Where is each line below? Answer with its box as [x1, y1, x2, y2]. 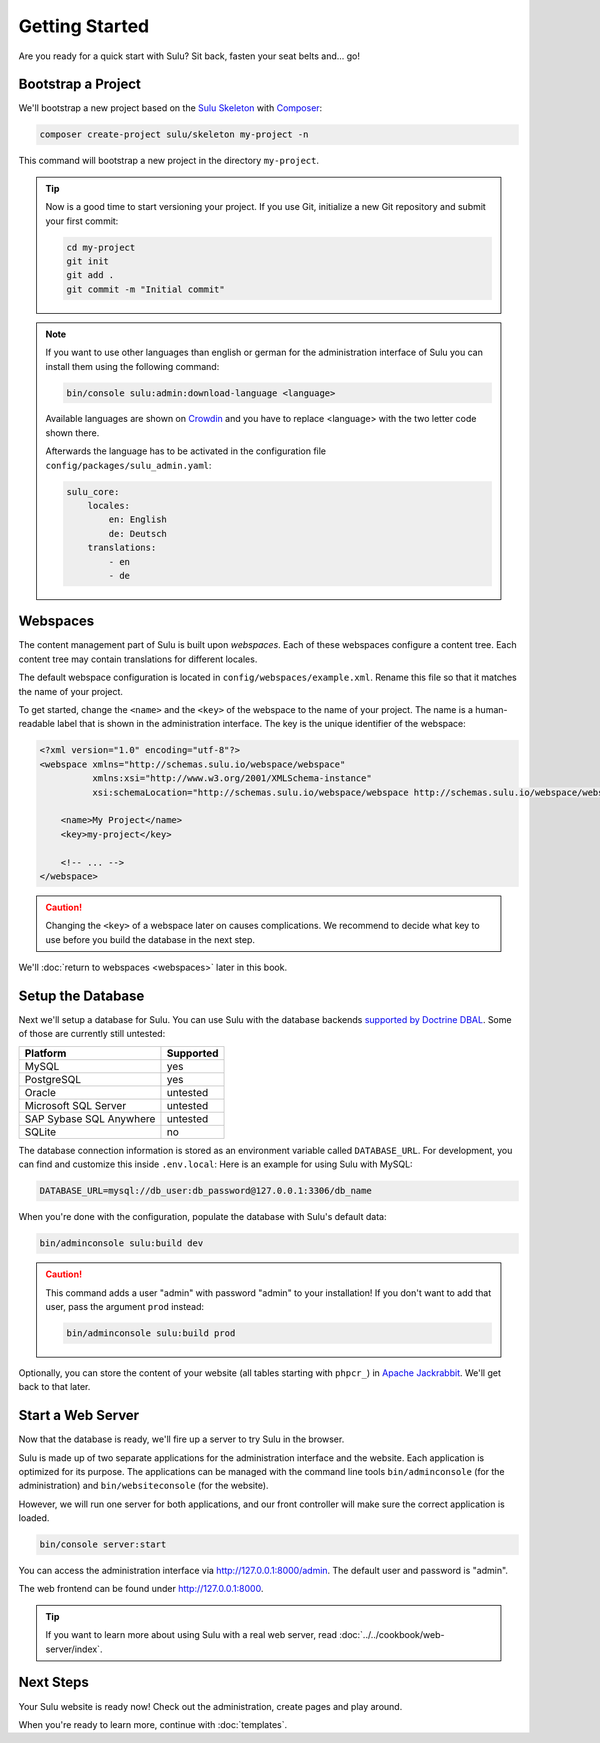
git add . [66, 270, 115, 281]
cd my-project [66, 241, 136, 253]
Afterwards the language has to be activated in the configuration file [45, 445, 327, 457]
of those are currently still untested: [18, 1028, 166, 1040]
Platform [24, 1046, 67, 1060]
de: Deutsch [108, 528, 167, 539]
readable [18, 718, 55, 730]
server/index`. [45, 1643, 103, 1655]
